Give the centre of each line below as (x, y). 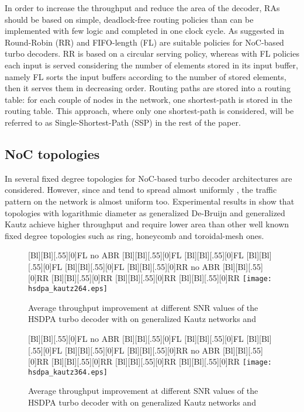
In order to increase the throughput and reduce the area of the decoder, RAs (142, 8)
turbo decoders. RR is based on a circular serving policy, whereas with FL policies (152, 53)
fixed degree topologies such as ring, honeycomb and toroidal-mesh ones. (134, 235)
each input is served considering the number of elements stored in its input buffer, (151, 65)
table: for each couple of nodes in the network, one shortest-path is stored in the (148, 99)
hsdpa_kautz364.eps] (68, 372)
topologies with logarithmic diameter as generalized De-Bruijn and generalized (145, 212)
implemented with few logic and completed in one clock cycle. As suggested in (145, 31)
